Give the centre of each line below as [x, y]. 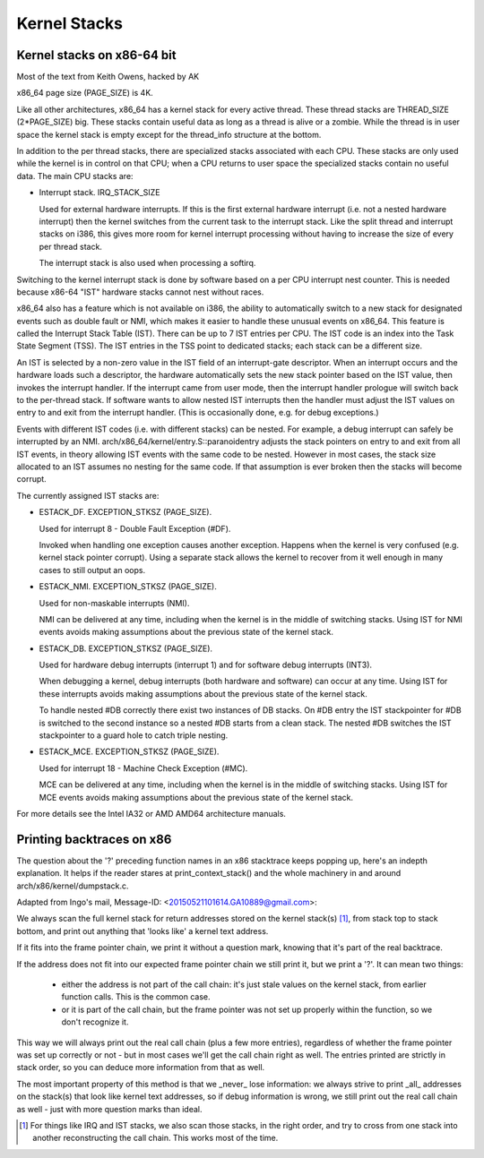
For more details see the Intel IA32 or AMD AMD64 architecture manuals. [151, 813]
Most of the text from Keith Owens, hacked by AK [108, 77]
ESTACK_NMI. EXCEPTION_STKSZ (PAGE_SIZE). [128, 587]
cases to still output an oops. [92, 570]
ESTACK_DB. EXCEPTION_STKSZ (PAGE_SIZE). [126, 648]
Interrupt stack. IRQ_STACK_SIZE [99, 193]
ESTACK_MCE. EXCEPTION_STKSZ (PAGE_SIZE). [129, 751]
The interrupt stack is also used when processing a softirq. [147, 263]
